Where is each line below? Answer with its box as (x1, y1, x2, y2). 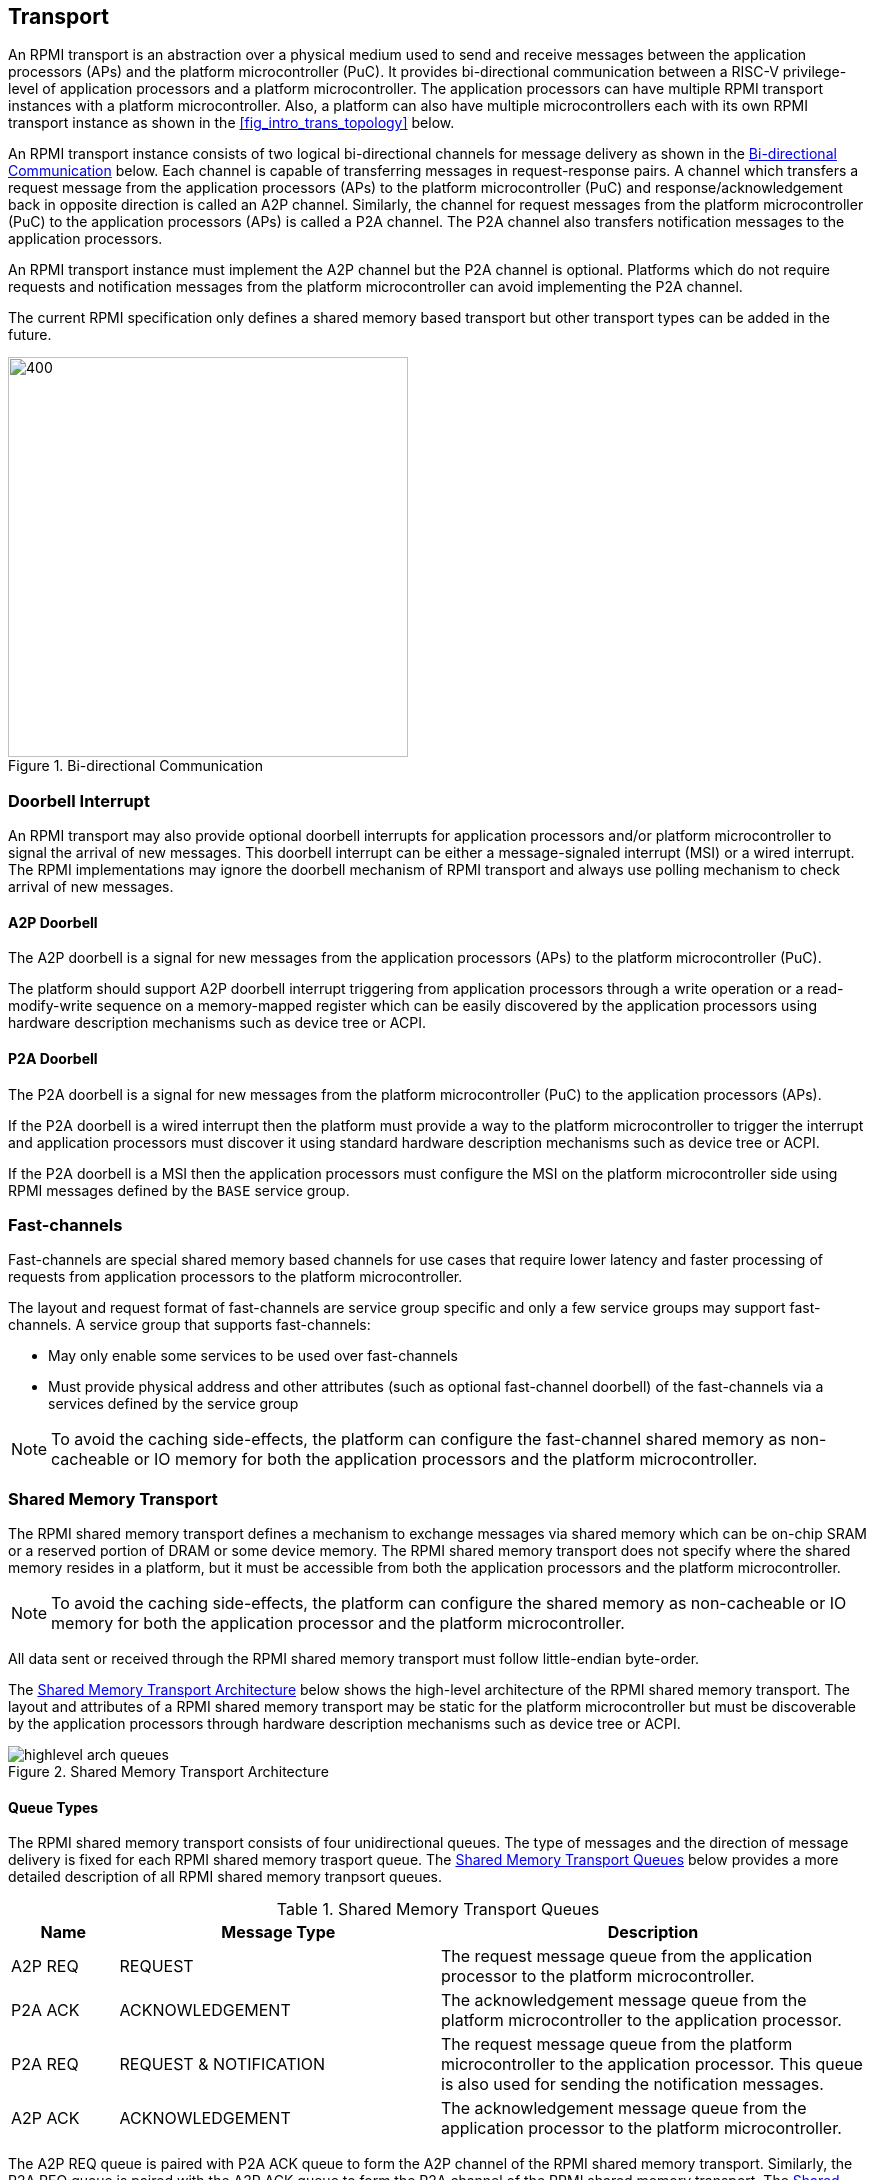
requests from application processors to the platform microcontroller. (8, 1268, 463, 1286)
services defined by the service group (48, 1395, 299, 1413)
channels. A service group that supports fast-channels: (8, 1316, 371, 1334)
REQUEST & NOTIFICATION (119, 2054, 326, 2075)
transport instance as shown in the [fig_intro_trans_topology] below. (8, 114, 455, 132)
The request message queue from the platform (441, 2034, 793, 2055)
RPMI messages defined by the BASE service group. (8, 1181, 350, 1199)
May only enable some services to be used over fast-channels (48, 1347, 458, 1365)
